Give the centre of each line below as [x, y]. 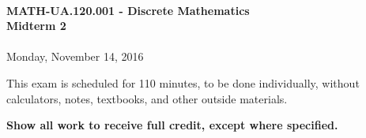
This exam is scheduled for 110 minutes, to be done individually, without [183, 82]
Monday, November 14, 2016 [75, 56]
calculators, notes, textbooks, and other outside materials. [147, 98]
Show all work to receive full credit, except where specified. [172, 125]
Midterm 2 [36, 26]
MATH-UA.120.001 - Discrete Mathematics [128, 10]
